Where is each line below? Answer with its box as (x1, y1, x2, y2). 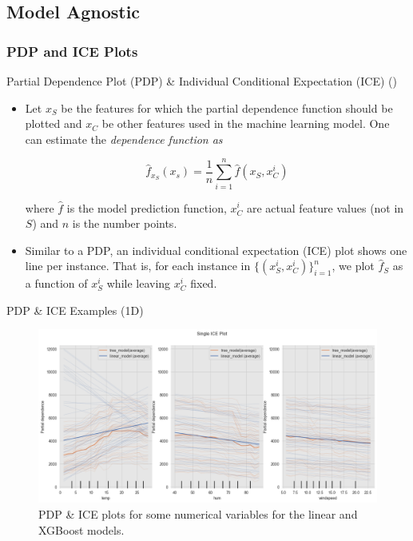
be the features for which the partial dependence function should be (61, 99, 393, 116)
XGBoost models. (38, 521, 125, 538)
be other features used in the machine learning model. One (101, 115, 390, 132)
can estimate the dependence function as (25, 130, 223, 147)
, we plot (332, 257, 375, 274)
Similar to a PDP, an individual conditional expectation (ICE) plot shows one (25, 241, 407, 258)
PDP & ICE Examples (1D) (6, 301, 144, 318)
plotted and (25, 115, 82, 132)
